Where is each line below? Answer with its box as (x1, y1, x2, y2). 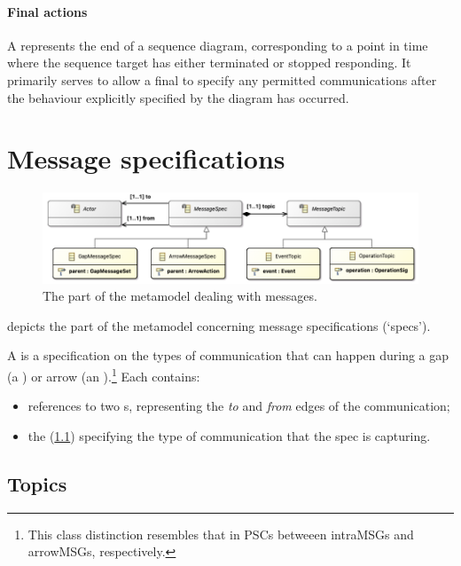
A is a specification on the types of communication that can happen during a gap (7, 346, 449, 365)
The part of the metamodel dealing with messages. (43, 287, 317, 305)
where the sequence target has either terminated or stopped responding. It (7, 53, 411, 72)
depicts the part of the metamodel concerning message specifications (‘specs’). (7, 316, 431, 334)
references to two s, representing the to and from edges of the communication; (27, 397, 450, 415)
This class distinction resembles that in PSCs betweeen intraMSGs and (27, 524, 414, 543)
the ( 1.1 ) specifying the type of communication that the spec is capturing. (27, 426, 431, 444)
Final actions (7, 2, 88, 20)
